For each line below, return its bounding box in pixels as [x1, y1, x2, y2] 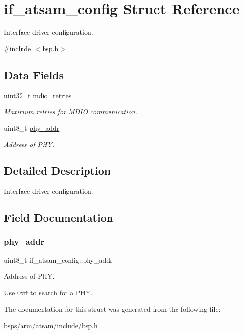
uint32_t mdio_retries [4, 90, 72, 100]
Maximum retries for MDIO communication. [4, 106, 137, 117]
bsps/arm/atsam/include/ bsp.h [4, 320, 98, 331]
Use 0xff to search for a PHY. [4, 287, 93, 297]
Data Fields [4, 67, 64, 82]
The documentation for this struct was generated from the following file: [4, 304, 221, 314]
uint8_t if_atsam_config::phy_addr [4, 254, 113, 265]
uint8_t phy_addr [4, 123, 60, 133]
